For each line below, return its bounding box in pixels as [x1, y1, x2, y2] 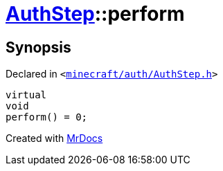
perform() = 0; [6, 111, 88, 123]
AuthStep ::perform [6, 2, 185, 26]
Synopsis [6, 38, 71, 56]
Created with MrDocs [6, 132, 103, 145]
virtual [6, 89, 47, 101]
